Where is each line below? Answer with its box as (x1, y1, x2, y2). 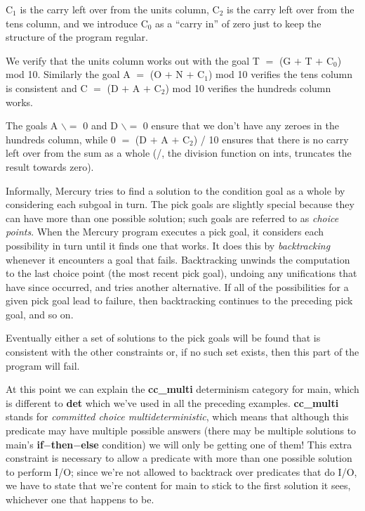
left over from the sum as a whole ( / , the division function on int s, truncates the (6, 145, 352, 160)
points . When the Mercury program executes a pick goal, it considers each (6, 224, 324, 239)
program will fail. (6, 358, 80, 373)
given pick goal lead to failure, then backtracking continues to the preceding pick (6, 293, 353, 308)
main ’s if (6, 436, 44, 451)
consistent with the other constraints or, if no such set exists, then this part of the (6, 344, 359, 359)
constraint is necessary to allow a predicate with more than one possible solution (6, 451, 352, 465)
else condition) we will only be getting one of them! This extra (81, 436, 352, 451)
